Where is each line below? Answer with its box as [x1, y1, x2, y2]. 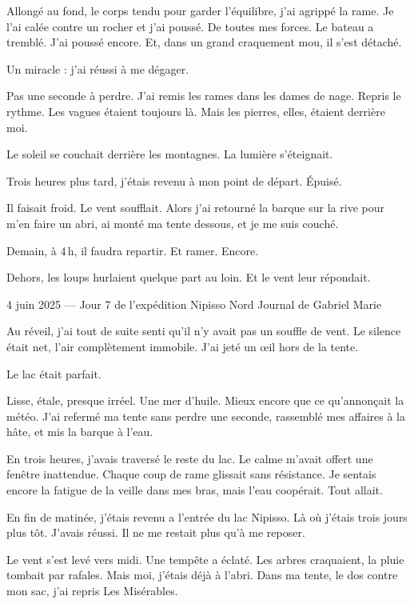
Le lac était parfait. [6, 365, 102, 382]
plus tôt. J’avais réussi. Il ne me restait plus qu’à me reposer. [6, 524, 305, 541]
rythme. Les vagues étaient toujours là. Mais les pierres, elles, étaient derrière [6, 102, 385, 119]
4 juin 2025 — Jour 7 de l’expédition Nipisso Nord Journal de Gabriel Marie [6, 295, 382, 312]
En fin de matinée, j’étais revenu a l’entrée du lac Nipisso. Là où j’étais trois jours [6, 508, 408, 525]
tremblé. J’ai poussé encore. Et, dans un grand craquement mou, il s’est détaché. [6, 34, 402, 50]
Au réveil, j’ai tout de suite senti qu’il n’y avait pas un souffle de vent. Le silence [6, 322, 401, 339]
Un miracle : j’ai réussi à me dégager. [6, 60, 189, 77]
